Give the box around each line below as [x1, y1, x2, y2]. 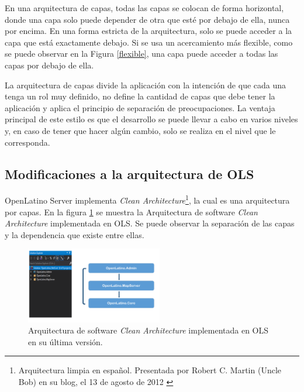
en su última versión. [28, 335, 103, 348]
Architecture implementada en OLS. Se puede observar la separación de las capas [5, 217, 295, 229]
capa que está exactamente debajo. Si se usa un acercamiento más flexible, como [5, 36, 293, 48]
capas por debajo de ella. [5, 59, 94, 71]
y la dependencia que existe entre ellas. [5, 228, 144, 240]
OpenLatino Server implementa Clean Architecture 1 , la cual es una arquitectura [5, 192, 290, 206]
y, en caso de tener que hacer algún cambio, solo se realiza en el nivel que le [5, 124, 276, 136]
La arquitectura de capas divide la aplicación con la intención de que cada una [5, 78, 286, 91]
